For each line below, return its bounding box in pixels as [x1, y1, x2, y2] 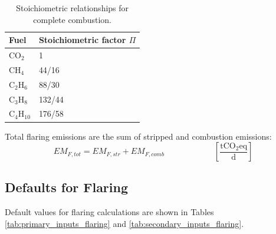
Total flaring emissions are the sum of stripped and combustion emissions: [5, 130, 272, 142]
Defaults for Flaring [5, 178, 129, 196]
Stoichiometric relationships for [16, 2, 129, 14]
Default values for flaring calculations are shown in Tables [5, 206, 214, 218]
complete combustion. [33, 13, 111, 25]
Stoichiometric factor [38, 34, 126, 46]
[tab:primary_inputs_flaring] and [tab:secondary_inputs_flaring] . [5, 217, 244, 229]
